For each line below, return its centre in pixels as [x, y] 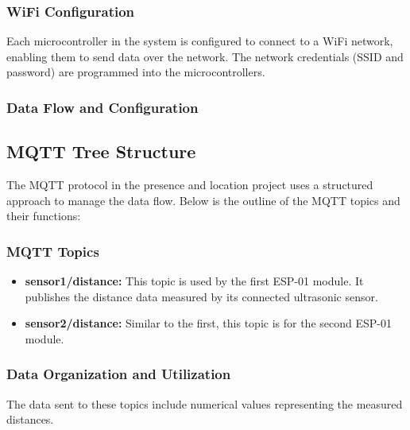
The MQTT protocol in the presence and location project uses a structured [190, 185]
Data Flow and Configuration [102, 107]
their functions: [44, 216]
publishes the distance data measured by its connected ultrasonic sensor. [201, 296]
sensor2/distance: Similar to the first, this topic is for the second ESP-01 [208, 323]
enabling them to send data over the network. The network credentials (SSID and [205, 56]
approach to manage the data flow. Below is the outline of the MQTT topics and [203, 200]
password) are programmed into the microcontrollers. [136, 72]
